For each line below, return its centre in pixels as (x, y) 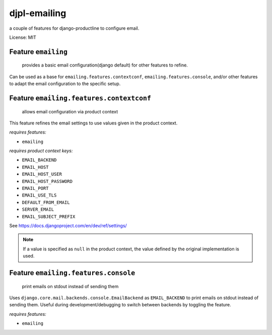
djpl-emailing (38, 13)
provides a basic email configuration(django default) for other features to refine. (105, 65)
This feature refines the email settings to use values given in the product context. (93, 123)
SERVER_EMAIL (38, 210)
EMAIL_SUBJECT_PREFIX (49, 216)
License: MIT (23, 37)
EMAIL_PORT (35, 188)
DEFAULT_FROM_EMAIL (46, 202)
